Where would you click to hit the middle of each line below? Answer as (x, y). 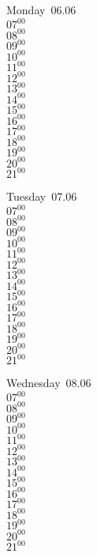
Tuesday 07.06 (42, 196)
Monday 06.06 (41, 9)
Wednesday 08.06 (49, 383)
